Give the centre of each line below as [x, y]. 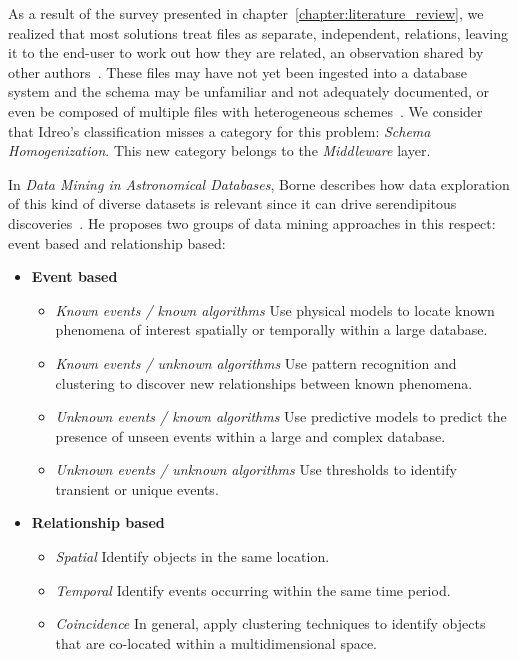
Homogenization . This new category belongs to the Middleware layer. [219, 150]
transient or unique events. [137, 488]
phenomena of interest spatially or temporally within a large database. [271, 329]
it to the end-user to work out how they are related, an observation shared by [246, 52]
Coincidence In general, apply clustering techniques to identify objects [270, 623]
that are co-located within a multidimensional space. [216, 642]
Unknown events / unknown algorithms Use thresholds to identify [256, 469]
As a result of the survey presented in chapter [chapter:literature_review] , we [246, 13]
